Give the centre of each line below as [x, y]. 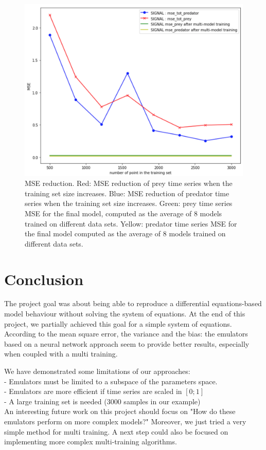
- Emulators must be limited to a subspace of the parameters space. [111, 381]
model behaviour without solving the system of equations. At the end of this [125, 314]
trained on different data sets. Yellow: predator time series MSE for [131, 223]
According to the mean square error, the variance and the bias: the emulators [126, 334]
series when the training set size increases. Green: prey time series [129, 203]
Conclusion [44, 279]
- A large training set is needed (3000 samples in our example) [102, 401]
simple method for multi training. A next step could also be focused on [116, 431]
